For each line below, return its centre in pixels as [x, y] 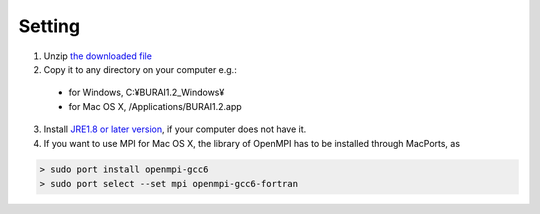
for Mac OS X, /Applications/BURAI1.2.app [155, 106]
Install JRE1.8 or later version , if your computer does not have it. [175, 129]
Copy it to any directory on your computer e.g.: [140, 69]
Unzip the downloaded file [97, 56]
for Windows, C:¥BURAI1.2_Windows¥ [146, 92]
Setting [49, 26]
